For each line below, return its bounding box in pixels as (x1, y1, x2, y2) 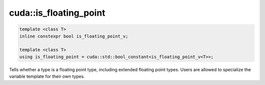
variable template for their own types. (9, 74, 85, 80)
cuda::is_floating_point (9, 7, 106, 18)
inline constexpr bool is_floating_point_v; (19, 33, 129, 39)
